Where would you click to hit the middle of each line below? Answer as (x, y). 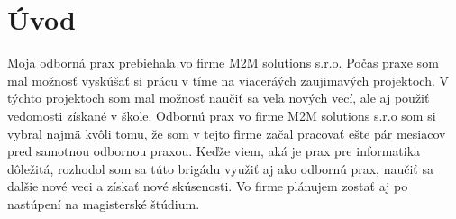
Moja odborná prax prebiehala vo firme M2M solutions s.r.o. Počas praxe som (223, 63)
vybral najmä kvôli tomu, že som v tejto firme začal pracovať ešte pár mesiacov (227, 133)
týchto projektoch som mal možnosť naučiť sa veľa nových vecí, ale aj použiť (219, 98)
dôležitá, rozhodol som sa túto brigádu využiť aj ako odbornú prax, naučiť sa (220, 168)
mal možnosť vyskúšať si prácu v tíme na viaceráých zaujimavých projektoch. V (228, 80)
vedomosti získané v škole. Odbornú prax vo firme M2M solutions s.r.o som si (222, 115)
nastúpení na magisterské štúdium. (104, 203)
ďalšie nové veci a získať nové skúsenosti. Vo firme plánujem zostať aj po (208, 186)
